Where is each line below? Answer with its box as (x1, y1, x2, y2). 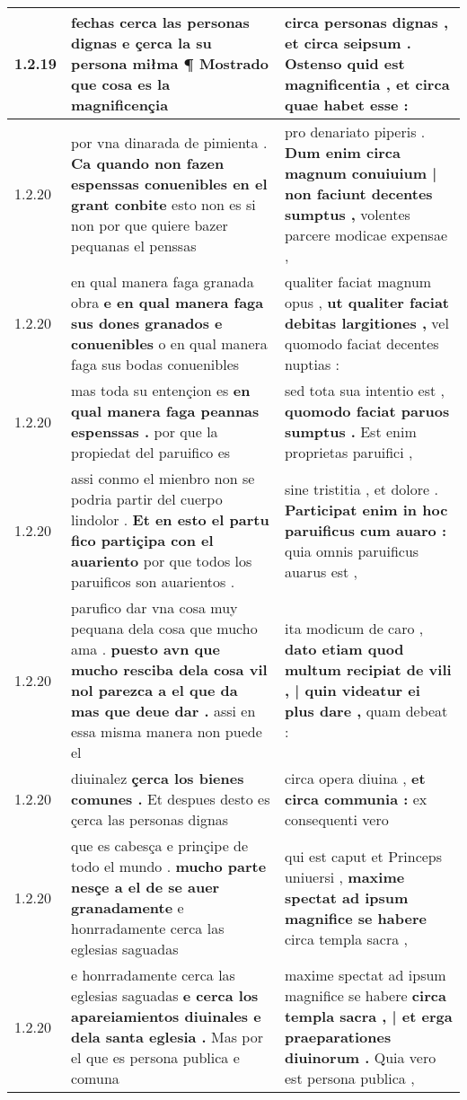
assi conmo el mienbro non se (71, 468, 255, 488)
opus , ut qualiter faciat (284, 292, 449, 312)
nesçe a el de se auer (71, 876, 220, 897)
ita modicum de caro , (284, 618, 424, 638)
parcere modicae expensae (284, 224, 448, 245)
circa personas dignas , (284, 12, 449, 32)
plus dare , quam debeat (284, 700, 448, 721)
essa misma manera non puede (71, 721, 262, 742)
